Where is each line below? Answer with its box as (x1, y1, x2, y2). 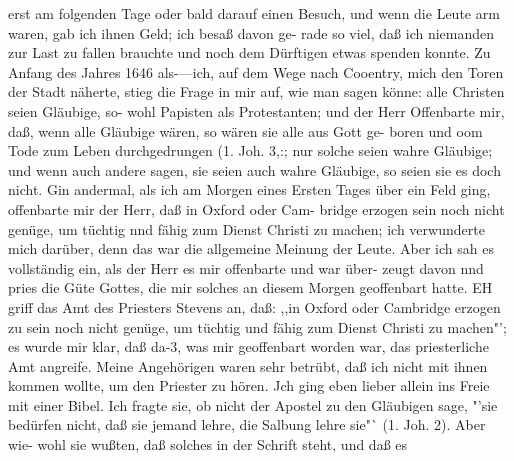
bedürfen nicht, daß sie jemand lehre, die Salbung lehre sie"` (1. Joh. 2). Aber (8, 414, 486, 435)
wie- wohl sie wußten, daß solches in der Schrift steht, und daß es (8, 434, 408, 455)
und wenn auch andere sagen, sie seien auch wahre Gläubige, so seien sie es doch (8, 159, 501, 180)
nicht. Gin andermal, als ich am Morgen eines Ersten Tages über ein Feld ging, (8, 179, 491, 200)
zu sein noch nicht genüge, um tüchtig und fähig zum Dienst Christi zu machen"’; (8, 316, 507, 337)
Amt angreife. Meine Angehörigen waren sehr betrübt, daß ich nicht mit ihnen (8, 355, 488, 376)
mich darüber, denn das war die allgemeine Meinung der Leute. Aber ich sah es (8, 238, 494, 259)
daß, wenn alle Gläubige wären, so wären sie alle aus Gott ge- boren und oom (8, 120, 483, 141)
